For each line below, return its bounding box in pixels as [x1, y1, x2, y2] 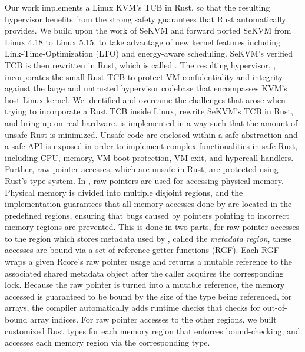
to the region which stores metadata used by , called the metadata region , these [5, 232, 291, 244]
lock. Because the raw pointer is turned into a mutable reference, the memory [5, 278, 285, 291]
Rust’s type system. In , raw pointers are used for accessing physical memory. [5, 174, 284, 186]
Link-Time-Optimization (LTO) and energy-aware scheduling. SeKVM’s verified [5, 47, 293, 60]
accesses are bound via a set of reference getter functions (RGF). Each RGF [5, 244, 279, 256]
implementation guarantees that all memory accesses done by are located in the [5, 198, 292, 210]
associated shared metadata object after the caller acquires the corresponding [5, 267, 284, 279]
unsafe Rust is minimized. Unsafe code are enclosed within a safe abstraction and [5, 128, 298, 140]
